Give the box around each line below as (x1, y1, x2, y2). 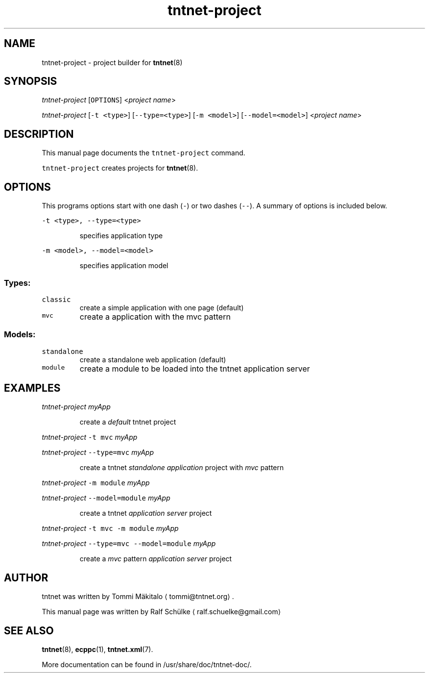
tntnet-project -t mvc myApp (42, 433, 138, 442)
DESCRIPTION (4, 127, 74, 140)
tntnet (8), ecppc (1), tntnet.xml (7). (42, 645, 153, 654)
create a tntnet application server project (79, 509, 212, 518)
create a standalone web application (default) (79, 355, 226, 364)
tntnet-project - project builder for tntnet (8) (42, 58, 183, 67)
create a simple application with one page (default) (79, 303, 244, 312)
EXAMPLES (4, 382, 61, 395)
